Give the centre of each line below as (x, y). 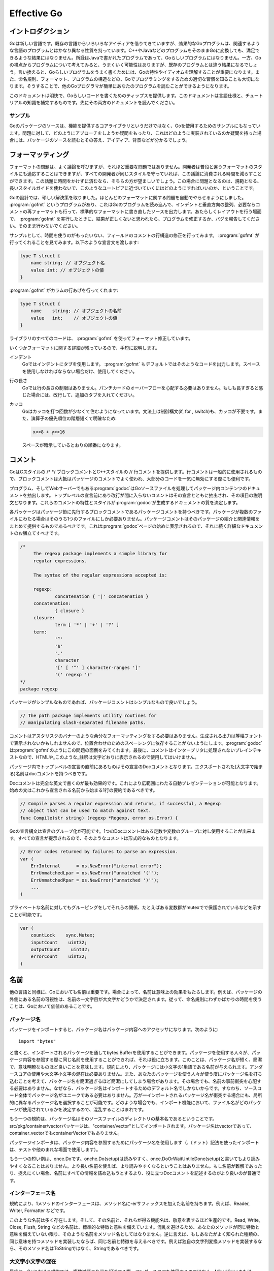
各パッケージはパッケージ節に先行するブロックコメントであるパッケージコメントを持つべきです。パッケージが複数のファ (136, 511)
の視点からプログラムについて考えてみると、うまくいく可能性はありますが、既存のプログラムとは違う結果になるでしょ (133, 65)
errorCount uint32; (59, 957)
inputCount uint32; (59, 942)
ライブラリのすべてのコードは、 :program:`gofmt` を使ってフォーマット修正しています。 (101, 339)
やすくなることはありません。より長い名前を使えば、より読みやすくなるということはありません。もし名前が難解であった (136, 1166)
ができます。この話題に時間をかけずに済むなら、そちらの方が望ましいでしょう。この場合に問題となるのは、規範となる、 (135, 181)
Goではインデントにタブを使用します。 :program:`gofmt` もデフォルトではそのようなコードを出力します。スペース (141, 364)
